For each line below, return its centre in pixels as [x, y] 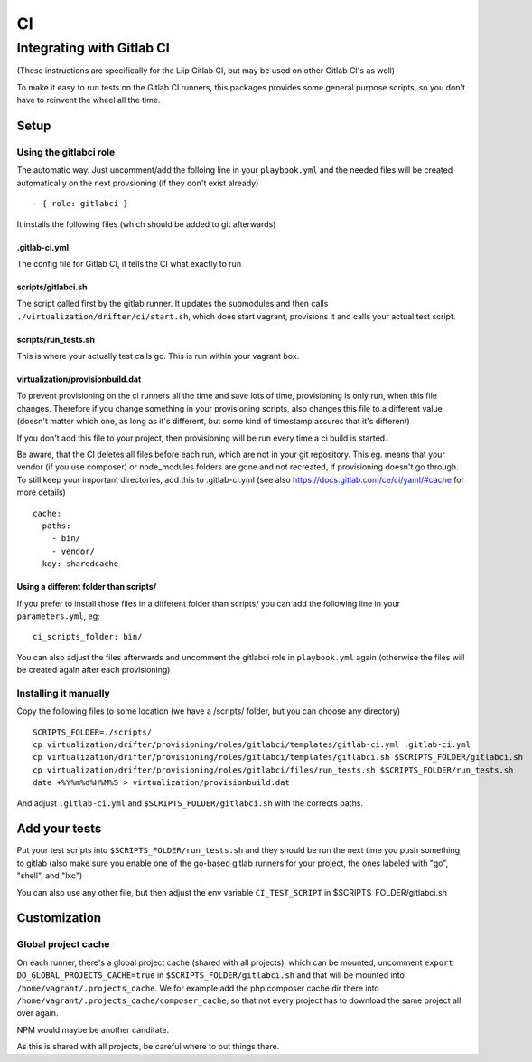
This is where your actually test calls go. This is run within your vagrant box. [158, 356]
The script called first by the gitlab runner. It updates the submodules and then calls [173, 304]
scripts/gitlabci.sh [52, 287]
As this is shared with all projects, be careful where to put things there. [148, 1047]
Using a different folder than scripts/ [87, 587]
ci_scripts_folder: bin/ [88, 637]
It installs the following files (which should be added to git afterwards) [146, 224]
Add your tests [59, 829]
